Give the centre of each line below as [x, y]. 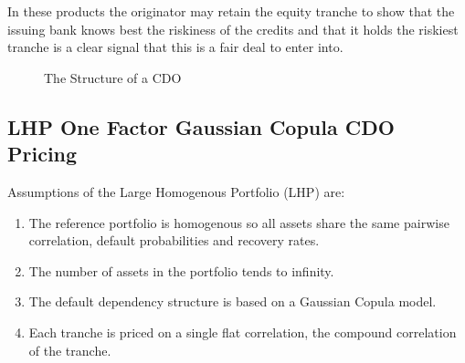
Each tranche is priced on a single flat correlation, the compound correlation [243, 332]
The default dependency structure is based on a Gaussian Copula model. [232, 301]
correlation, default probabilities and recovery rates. [174, 240]
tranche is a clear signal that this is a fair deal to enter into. [175, 47]
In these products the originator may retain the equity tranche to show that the [231, 11]
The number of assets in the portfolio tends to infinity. [181, 270]
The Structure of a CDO [113, 77]
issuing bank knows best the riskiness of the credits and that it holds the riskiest [233, 29]
